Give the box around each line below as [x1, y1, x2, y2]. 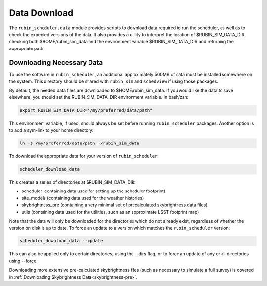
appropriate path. [9, 45, 44, 51]
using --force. [9, 258, 38, 264]
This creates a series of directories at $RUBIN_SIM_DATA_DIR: [9, 179, 136, 185]
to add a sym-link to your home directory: [9, 127, 94, 133]
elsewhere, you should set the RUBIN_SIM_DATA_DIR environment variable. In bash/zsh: [9, 94, 189, 100]
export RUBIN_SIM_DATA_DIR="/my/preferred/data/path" [19, 107, 153, 113]
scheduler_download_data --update [19, 238, 103, 244]
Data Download [9, 7, 74, 18]
